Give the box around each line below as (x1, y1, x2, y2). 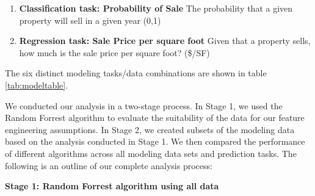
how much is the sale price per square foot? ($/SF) (19, 46, 210, 59)
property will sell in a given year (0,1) (19, 13, 161, 26)
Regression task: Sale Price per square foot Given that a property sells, (19, 34, 311, 47)
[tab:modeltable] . (5, 78, 68, 91)
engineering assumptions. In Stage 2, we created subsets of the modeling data (5, 123, 295, 136)
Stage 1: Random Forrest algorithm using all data (5, 180, 219, 192)
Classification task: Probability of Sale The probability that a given (19, 2, 293, 14)
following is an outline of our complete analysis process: (5, 159, 212, 172)
